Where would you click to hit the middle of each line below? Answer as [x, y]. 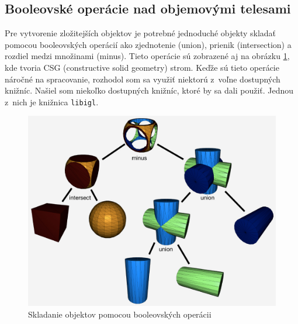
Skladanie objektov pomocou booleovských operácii [120, 314]
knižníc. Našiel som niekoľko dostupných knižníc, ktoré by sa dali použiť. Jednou [149, 90]
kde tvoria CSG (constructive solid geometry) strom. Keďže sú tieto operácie [142, 67]
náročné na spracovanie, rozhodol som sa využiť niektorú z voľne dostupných [143, 79]
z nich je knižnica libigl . [52, 101]
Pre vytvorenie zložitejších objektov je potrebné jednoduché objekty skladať [141, 33]
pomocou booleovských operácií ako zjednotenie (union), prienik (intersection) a [148, 44]
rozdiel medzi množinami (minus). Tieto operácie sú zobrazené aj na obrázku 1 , [147, 56]
